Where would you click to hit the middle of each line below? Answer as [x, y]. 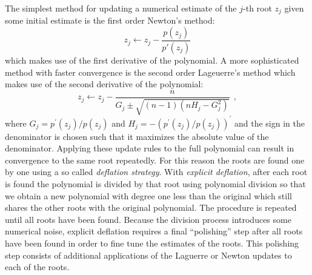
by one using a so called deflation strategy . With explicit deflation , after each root [156, 172]
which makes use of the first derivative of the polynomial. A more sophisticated [152, 60]
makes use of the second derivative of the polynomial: [104, 84]
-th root [257, 8]
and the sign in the [269, 123]
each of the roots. [37, 267]
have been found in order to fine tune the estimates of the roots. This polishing [152, 243]
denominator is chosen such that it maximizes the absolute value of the [137, 136]
